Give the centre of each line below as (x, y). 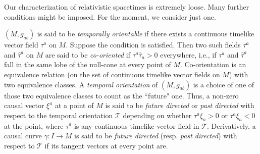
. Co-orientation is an (213, 64)
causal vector (24, 105)
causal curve (23, 136)
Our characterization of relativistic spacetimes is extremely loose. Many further (127, 7)
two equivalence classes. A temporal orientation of (81, 84)
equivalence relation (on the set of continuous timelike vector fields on (112, 74)
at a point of (74, 105)
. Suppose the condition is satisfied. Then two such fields (153, 45)
